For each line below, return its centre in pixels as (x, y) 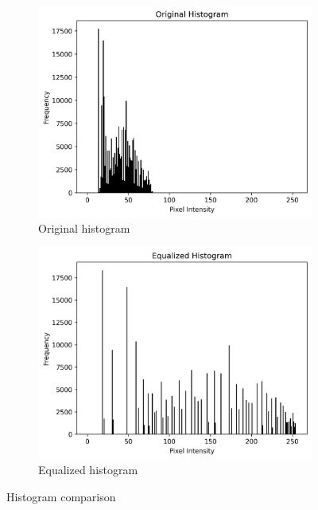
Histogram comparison (61, 496)
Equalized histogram (88, 470)
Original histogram (84, 228)
